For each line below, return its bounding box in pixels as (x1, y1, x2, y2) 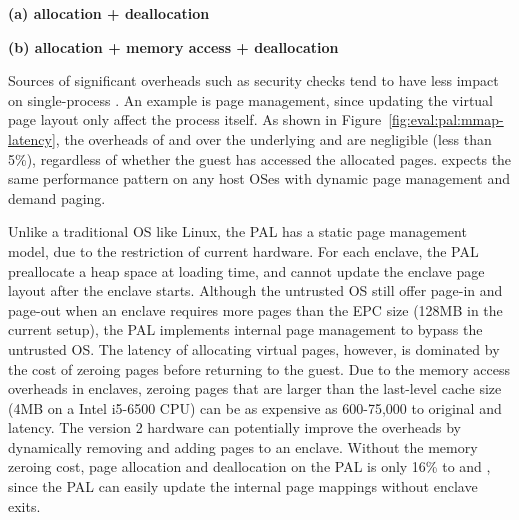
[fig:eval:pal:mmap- (388, 109, 504, 130)
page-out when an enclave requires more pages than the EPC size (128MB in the (8, 299, 503, 320)
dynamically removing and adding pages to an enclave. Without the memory (8, 436, 478, 457)
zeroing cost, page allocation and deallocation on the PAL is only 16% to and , (8, 456, 491, 477)
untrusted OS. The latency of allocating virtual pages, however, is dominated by (8, 338, 500, 359)
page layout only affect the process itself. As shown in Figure (8, 109, 382, 130)
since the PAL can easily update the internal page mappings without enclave (8, 476, 478, 497)
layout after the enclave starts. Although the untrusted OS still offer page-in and (8, 280, 503, 301)
